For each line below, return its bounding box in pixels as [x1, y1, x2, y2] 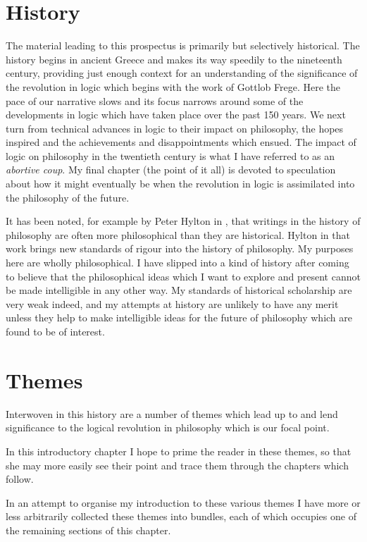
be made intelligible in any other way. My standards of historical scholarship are [6, 283, 352, 297]
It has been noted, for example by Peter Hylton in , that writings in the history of [6, 214, 361, 228]
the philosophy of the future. [6, 190, 130, 204]
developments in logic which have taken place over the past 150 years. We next [6, 107, 346, 122]
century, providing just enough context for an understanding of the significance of [6, 66, 358, 80]
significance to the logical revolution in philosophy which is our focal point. [6, 420, 330, 435]
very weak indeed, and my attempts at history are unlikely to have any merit [6, 296, 339, 311]
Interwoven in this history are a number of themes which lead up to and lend [6, 406, 338, 421]
